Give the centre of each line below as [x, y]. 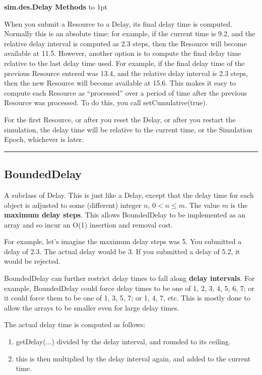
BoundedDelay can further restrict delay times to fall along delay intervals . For [129, 278]
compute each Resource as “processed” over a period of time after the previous [126, 92]
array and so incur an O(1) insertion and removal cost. [88, 224]
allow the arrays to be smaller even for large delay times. [92, 307]
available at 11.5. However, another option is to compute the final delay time [123, 53]
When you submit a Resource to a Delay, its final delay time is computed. [118, 23]
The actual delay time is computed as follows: [75, 324]
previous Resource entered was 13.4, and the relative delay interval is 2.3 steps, [126, 73]
